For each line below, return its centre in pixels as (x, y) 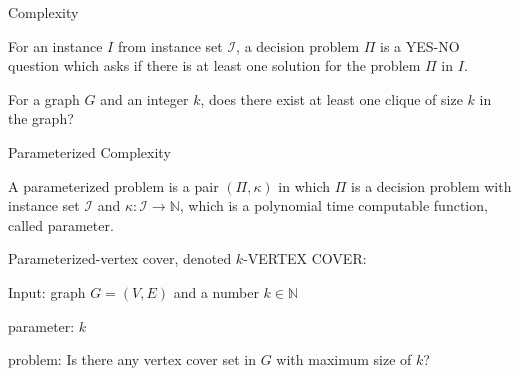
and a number (216, 291)
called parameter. (61, 224)
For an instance (55, 45)
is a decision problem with (431, 185)
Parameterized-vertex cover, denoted (120, 258)
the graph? (41, 118)
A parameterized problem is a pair (113, 185)
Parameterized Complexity (89, 151)
